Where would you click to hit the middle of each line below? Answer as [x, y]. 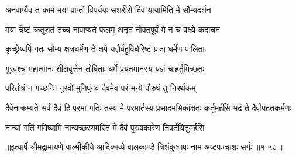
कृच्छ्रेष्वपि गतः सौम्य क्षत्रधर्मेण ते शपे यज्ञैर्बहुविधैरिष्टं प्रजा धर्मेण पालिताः [106, 49]
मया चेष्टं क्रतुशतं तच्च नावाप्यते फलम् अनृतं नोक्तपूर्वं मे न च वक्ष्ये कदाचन [113, 29]
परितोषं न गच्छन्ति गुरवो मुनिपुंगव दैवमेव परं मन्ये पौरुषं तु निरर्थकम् [101, 88]
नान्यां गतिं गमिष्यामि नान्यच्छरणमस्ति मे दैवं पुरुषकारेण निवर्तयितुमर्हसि [105, 127]
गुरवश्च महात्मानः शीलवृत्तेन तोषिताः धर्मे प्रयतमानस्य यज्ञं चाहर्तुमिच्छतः [105, 68]
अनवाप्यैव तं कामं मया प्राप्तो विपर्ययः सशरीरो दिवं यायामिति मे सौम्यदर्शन [108, 9]
